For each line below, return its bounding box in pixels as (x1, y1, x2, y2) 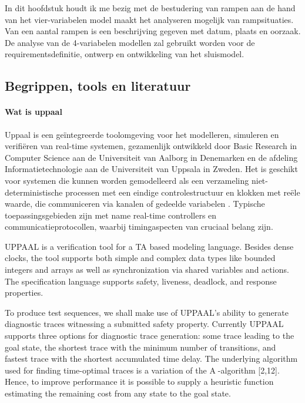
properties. (5, 286, 43, 299)
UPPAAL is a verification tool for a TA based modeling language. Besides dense (5, 240, 294, 252)
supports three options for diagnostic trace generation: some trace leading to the (5, 329, 294, 342)
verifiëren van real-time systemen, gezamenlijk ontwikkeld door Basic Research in (5, 140, 297, 152)
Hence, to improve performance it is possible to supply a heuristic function (5, 375, 274, 388)
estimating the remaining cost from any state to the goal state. (5, 387, 231, 399)
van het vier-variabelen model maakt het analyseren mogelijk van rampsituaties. (5, 13, 294, 25)
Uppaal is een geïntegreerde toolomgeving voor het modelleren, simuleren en (5, 128, 279, 140)
